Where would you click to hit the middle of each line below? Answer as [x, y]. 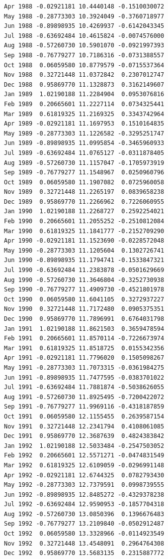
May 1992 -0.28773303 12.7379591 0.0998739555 [84, 485]
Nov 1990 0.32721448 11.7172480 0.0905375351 [84, 309]
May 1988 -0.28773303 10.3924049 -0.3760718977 [84, 16]
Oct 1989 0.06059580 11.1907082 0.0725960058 [84, 182]
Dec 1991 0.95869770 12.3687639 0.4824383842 [84, 436]
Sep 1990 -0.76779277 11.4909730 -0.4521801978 [84, 290]
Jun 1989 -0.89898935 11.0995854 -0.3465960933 [84, 143]
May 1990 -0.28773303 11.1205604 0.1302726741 [84, 250]
